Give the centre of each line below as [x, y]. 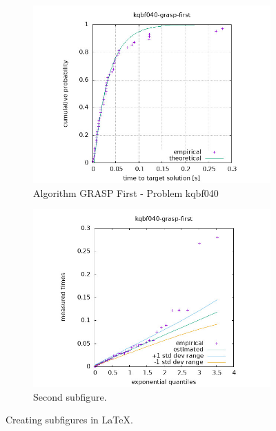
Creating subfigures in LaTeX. [69, 420]
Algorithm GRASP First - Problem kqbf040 [126, 192]
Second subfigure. [70, 396]
